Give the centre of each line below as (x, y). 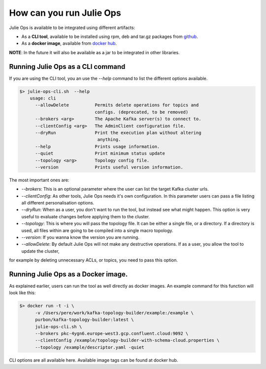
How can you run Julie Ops (65, 13)
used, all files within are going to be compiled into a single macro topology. (97, 230)
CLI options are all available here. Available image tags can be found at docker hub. (94, 360)
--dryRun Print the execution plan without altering (118, 133)
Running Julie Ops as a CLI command (67, 67)
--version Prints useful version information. (109, 167)
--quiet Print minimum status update (100, 153)
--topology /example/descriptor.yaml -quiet (90, 347)
